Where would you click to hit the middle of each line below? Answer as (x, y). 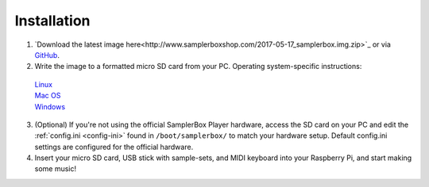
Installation (52, 21)
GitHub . (47, 55)
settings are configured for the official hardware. (114, 147)
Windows (50, 106)
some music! (56, 169)
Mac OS (48, 96)
